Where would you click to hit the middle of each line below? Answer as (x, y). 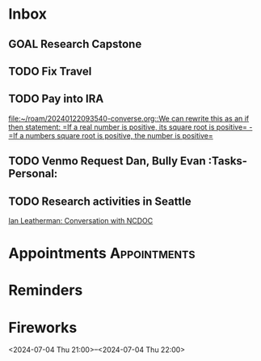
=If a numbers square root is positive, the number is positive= (111, 135)
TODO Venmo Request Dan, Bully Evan (107, 161)
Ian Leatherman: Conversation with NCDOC (81, 220)
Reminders (46, 290)
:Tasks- (228, 161)
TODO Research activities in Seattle (100, 201)
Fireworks (43, 327)
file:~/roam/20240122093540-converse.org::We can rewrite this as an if (129, 118)
